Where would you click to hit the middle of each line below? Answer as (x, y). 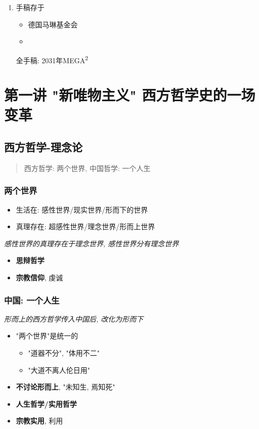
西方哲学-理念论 (44, 146)
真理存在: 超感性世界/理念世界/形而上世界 (85, 226)
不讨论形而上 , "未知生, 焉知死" (66, 387)
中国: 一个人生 (32, 300)
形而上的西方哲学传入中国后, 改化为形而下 (74, 318)
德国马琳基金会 (53, 24)
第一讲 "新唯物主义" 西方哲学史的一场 (130, 95)
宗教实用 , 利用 (39, 421)
